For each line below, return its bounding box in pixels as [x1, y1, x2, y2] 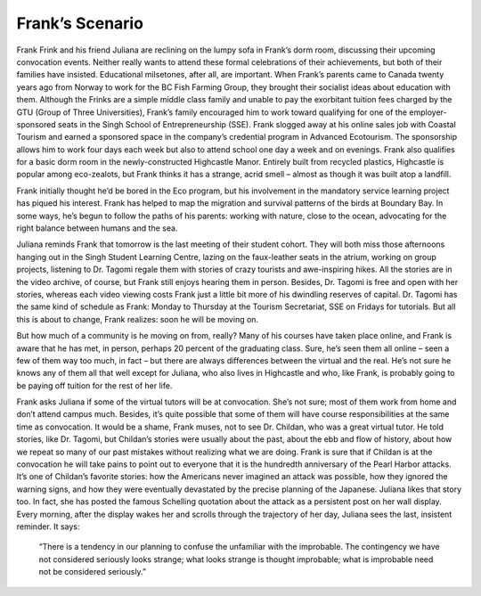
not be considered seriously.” [38, 567, 147, 577]
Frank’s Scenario [16, 13, 144, 33]
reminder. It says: [16, 521, 80, 532]
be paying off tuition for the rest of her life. [16, 380, 173, 391]
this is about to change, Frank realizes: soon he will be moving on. [16, 314, 258, 324]
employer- [409, 107, 447, 118]
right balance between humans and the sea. [16, 223, 178, 233]
